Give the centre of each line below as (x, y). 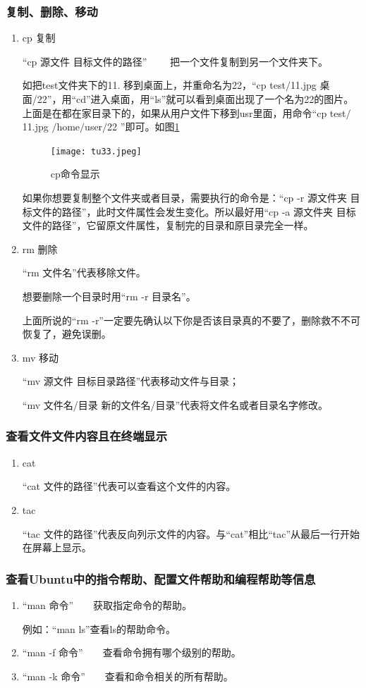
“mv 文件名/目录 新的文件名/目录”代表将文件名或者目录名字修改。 (175, 404)
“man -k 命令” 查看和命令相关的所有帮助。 (128, 676)
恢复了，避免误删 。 (67, 334)
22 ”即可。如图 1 (144, 127)
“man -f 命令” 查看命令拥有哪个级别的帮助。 (132, 652)
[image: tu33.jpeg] (96, 151)
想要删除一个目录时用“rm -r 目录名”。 (109, 296)
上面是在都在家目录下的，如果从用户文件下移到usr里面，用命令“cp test (184, 112)
